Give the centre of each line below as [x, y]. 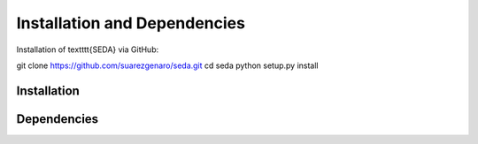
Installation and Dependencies [131, 23]
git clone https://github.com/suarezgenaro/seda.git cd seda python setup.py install [167, 65]
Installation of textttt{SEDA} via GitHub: [88, 49]
